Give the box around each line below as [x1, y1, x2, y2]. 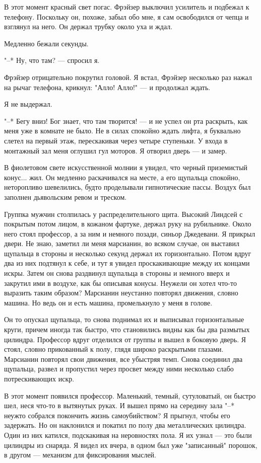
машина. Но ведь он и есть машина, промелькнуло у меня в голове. [4, 297, 213, 307]
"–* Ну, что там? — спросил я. [4, 55, 100, 65]
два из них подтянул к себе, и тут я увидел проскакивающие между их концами [4, 258, 250, 268]
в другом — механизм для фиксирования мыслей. [4, 449, 156, 460]
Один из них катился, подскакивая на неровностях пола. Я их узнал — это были [4, 429, 252, 440]
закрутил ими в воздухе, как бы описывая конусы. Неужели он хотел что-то [4, 277, 237, 288]
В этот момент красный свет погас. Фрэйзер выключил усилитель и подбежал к [4, 2, 249, 12]
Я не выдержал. [4, 99, 52, 109]
